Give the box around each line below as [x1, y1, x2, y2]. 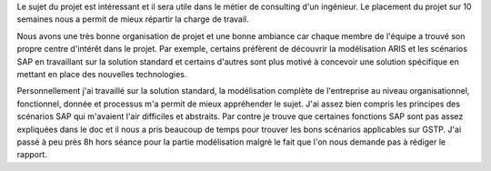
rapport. [16, 149, 47, 160]
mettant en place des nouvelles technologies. [16, 68, 187, 79]
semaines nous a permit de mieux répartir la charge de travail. [16, 14, 249, 25]
